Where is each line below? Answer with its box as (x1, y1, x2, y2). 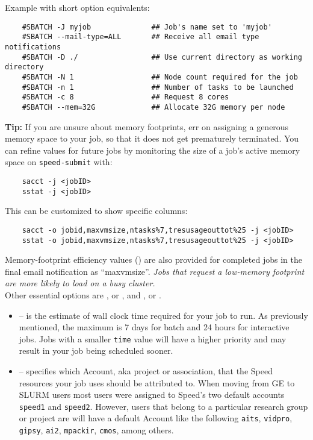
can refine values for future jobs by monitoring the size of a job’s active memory (5, 143, 300, 156)
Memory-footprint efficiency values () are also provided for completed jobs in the (5, 253, 302, 266)
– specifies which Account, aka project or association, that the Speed (19, 364, 273, 377)
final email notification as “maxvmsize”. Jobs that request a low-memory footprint (5, 265, 305, 277)
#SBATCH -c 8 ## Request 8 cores (22, 93, 229, 102)
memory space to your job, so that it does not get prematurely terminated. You (5, 132, 299, 145)
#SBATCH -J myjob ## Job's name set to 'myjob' (22, 22, 272, 31)
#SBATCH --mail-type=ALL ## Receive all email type (22, 33, 259, 42)
